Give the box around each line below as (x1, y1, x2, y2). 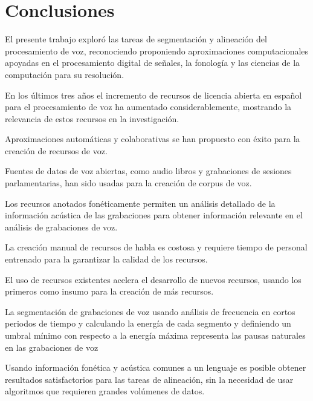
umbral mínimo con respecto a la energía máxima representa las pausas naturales (5, 329, 306, 341)
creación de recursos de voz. (5, 144, 108, 157)
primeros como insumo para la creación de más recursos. (5, 285, 214, 298)
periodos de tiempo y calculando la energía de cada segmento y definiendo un (5, 317, 291, 330)
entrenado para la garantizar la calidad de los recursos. (5, 253, 208, 266)
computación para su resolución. (5, 68, 124, 80)
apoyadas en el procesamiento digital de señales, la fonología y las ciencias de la (5, 56, 300, 69)
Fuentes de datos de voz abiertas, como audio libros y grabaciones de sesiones (5, 165, 292, 177)
